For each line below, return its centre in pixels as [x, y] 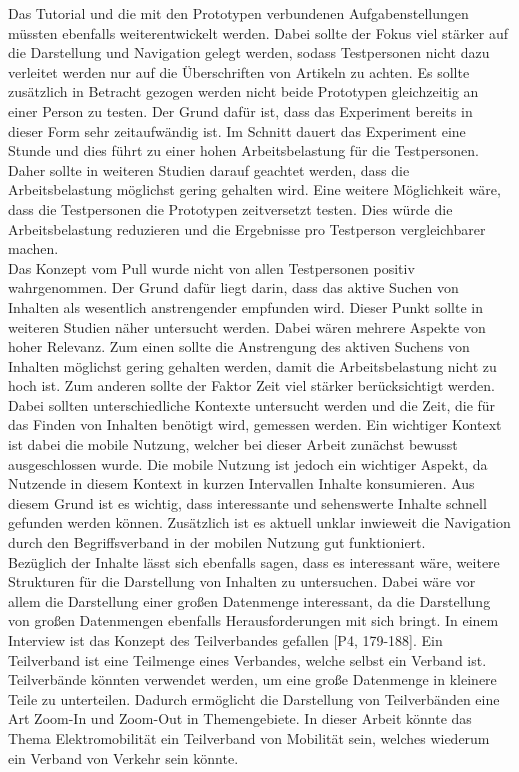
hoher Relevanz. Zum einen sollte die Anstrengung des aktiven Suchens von [239, 346]
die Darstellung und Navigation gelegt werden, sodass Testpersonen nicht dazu [249, 52]
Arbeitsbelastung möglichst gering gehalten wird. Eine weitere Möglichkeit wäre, [254, 189]
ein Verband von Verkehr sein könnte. [123, 757]
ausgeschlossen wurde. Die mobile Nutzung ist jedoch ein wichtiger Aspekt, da [248, 463]
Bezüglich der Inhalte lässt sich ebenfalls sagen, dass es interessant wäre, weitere [254, 561]
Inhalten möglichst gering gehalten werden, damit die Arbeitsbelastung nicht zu [252, 365]
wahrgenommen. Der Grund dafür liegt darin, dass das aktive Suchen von [233, 287]
